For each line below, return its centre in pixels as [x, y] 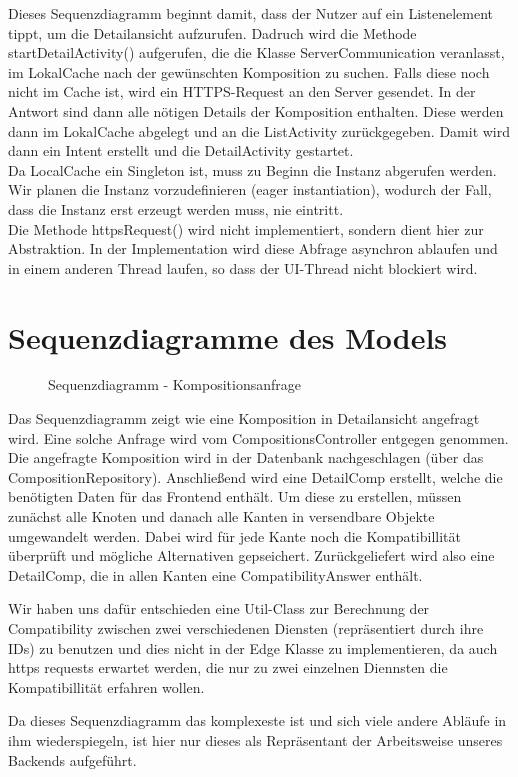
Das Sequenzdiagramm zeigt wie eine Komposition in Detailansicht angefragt [244, 418]
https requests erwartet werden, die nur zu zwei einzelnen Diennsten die [228, 667]
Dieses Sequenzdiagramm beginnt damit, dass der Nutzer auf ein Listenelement [251, 13]
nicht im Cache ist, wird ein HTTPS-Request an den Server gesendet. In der [242, 91]
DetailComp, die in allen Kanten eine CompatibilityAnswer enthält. [215, 574]
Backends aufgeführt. [72, 759]
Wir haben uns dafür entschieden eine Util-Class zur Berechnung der [219, 608]
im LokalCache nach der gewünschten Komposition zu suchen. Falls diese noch [249, 71]
